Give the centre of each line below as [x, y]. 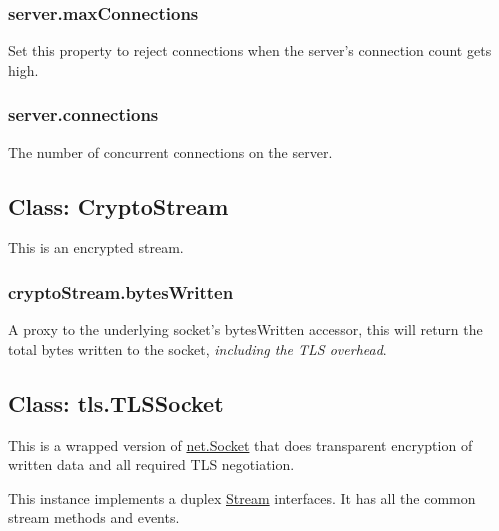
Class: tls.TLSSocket [116, 402]
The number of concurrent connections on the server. [170, 151]
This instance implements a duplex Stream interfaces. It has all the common [242, 497]
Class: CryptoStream [118, 205]
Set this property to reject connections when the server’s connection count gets [250, 50]
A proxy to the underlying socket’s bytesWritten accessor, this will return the [245, 329]
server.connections [83, 114]
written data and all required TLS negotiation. [151, 464]
